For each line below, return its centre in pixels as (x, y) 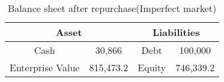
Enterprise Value (45, 67)
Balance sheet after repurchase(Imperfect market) (112, 8)
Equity (152, 67)
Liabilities (176, 32)
